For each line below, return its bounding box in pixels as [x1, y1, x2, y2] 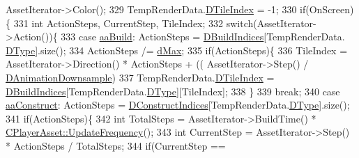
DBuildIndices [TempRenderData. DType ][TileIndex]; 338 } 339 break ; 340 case [6, 84, 340, 98]
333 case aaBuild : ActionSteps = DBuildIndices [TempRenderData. [61, 29, 345, 44]
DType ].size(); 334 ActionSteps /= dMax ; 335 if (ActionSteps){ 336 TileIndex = [6, 42, 348, 57]
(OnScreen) [305, 2, 354, 16]
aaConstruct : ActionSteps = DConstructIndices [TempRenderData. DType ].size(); [6, 97, 350, 112]
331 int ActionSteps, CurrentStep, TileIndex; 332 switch [13, 15, 254, 30]
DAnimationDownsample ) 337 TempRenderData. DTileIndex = [6, 70, 275, 84]
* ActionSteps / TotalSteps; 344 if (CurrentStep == [6, 138, 226, 152]
